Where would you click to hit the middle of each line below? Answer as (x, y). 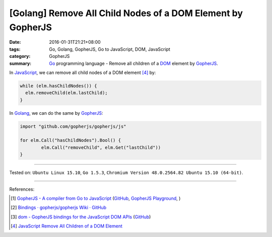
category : (20, 56)
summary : (20, 63)
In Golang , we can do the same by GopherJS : (56, 113)
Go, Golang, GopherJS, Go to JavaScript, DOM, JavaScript (110, 49)
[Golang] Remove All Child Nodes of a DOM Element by (126, 13)
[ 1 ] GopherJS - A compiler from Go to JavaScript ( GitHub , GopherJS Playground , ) (96, 198)
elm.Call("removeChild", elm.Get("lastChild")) (101, 147)
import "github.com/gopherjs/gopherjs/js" (73, 126)
